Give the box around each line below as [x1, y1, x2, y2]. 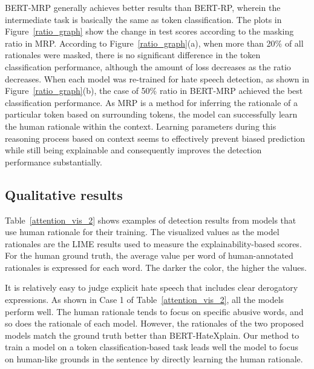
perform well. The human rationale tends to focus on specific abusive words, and [5, 305, 304, 317]
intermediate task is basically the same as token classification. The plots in [5, 13, 282, 25]
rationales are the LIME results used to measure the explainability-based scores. [5, 237, 302, 250]
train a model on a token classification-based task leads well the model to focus [5, 341, 299, 353]
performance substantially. [5, 155, 102, 168]
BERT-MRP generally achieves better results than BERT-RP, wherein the [5, 1, 281, 13]
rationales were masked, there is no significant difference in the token [5, 48, 261, 61]
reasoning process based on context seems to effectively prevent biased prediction [5, 131, 306, 144]
